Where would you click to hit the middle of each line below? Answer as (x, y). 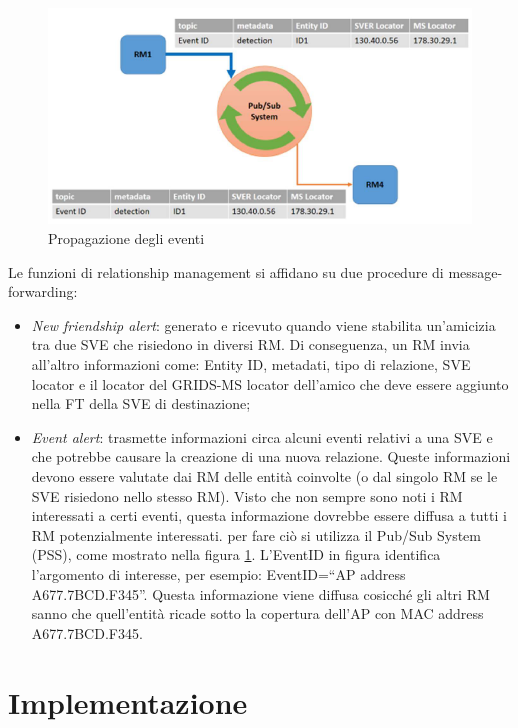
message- (475, 271)
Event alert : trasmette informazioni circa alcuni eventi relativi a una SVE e (262, 436)
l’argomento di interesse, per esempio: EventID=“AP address (218, 573)
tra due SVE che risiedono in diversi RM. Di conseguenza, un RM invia (250, 344)
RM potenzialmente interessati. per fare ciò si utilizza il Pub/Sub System (256, 534)
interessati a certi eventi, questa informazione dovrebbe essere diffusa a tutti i (269, 515)
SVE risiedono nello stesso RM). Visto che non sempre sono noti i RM (247, 495)
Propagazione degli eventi (126, 238)
